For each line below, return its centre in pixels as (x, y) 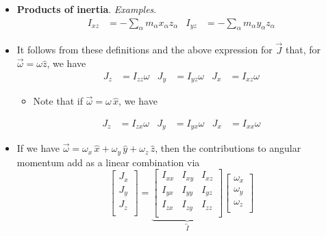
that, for (303, 50)
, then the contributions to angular (228, 148)
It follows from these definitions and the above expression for (145, 50)
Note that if (58, 101)
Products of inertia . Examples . (87, 9)
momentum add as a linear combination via (108, 162)
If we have (38, 148)
